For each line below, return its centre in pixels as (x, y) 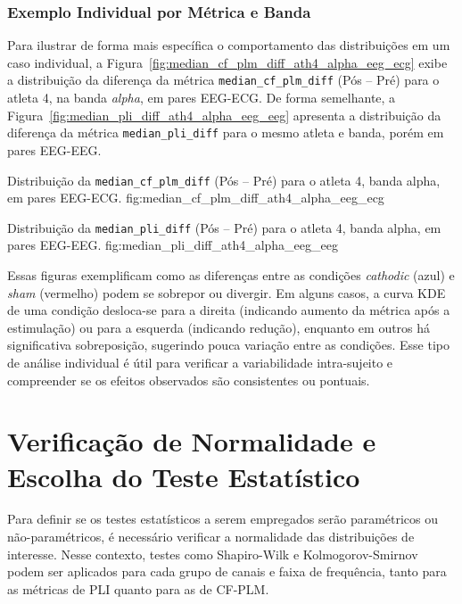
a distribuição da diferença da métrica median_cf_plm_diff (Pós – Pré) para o (223, 80)
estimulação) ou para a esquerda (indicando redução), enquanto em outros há (219, 327)
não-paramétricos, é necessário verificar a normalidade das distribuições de (211, 537)
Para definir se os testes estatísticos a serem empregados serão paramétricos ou (223, 519)
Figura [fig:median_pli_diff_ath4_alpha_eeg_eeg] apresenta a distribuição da (224, 115)
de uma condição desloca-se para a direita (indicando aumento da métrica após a (229, 310)
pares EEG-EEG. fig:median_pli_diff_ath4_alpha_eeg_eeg (173, 245)
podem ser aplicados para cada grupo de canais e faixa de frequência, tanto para (227, 571)
